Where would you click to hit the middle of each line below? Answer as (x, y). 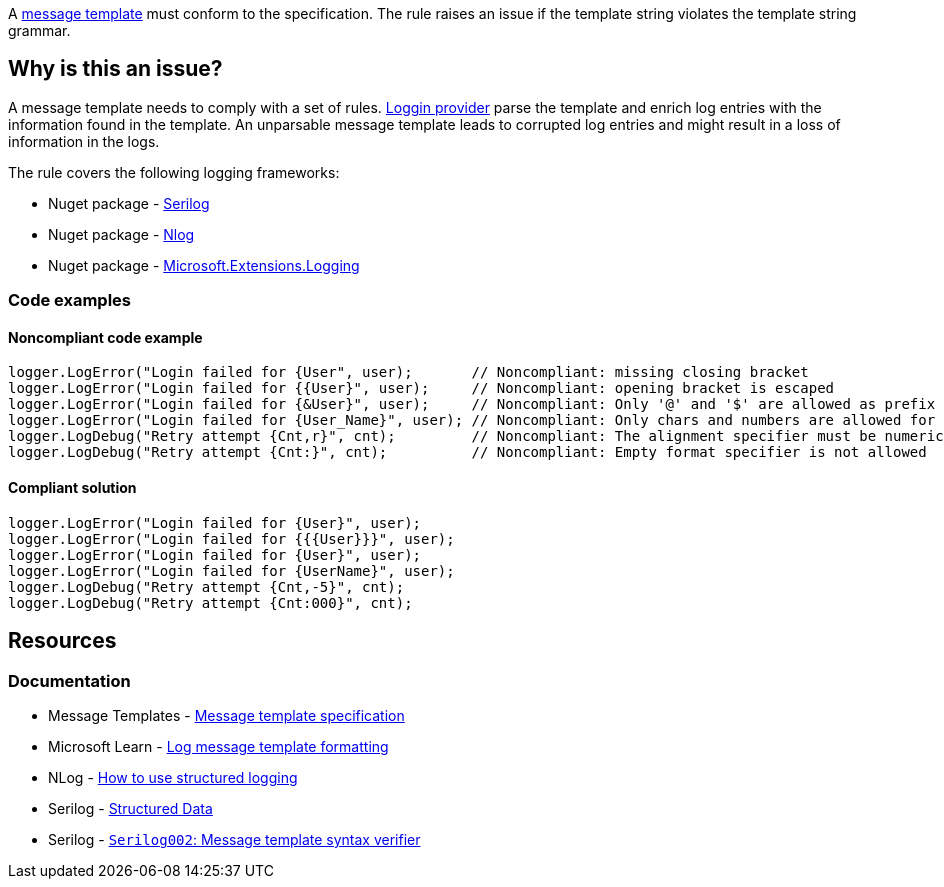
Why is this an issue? (115, 69)
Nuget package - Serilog (129, 203)
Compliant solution (72, 488)
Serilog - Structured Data (130, 808)
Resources (62, 641)
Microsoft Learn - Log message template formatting (218, 746)
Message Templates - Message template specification (226, 715)
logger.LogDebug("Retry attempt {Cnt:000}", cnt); (210, 602)
